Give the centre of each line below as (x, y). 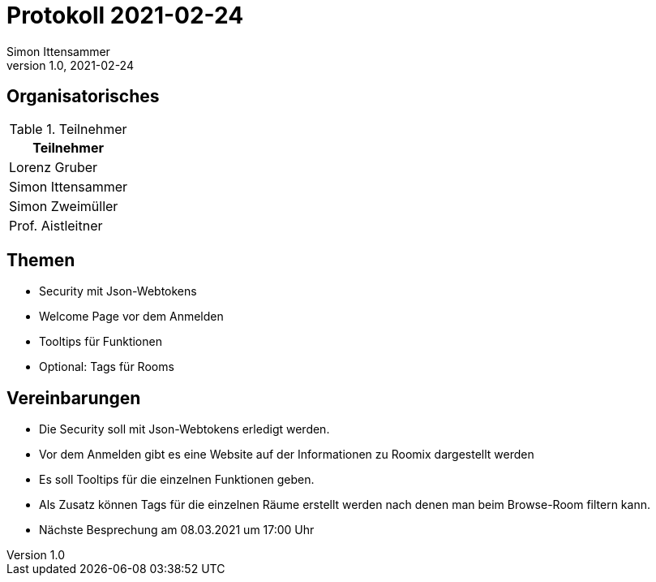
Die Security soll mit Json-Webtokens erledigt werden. (184, 429)
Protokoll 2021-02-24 (125, 15)
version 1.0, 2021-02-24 (70, 65)
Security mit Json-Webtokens (118, 291)
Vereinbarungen (74, 398)
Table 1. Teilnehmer (68, 129)
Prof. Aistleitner (56, 225)
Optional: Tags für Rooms (107, 367)
